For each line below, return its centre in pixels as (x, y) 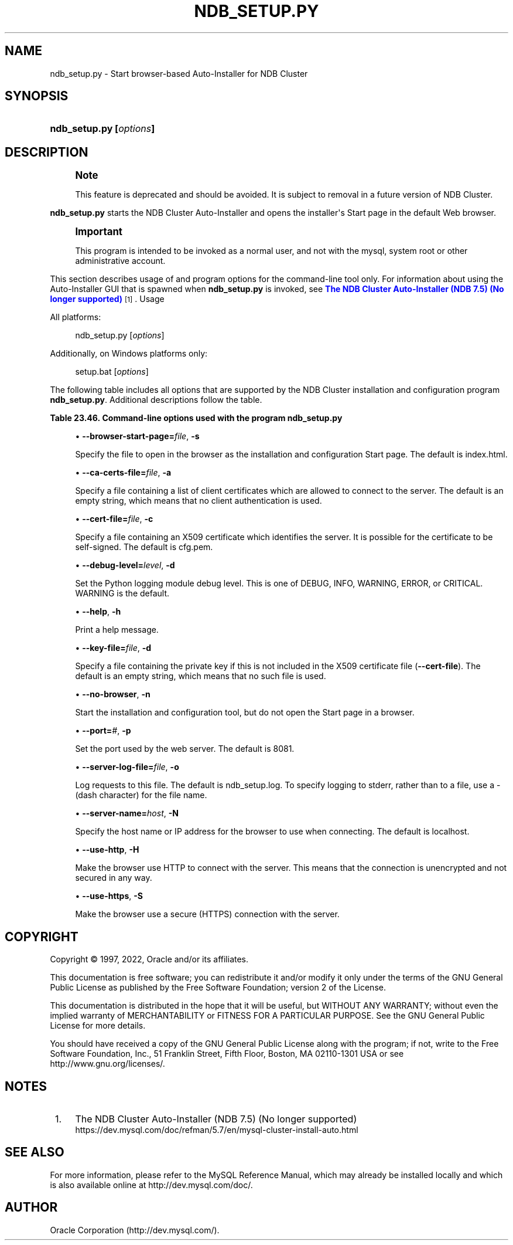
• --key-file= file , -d (113, 648)
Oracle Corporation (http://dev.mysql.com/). (135, 1230)
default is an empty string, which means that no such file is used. (201, 676)
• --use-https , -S (109, 896)
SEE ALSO (35, 1152)
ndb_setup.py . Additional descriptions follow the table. (156, 400)
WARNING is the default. (122, 593)
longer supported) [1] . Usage (107, 299)
